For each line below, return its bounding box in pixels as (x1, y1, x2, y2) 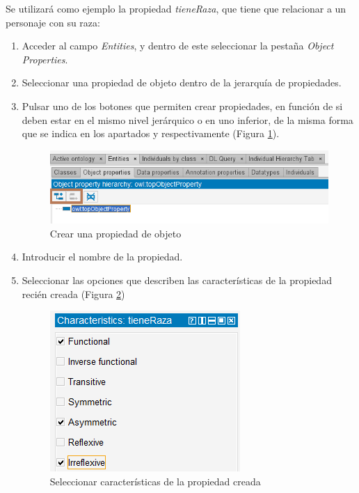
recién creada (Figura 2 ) (22, 286, 125, 301)
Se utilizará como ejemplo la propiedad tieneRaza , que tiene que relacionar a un (6, 1, 346, 15)
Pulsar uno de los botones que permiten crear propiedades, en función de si (22, 98, 343, 113)
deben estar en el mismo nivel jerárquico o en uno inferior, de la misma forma (22, 112, 353, 127)
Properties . (22, 52, 68, 66)
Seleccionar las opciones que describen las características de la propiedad (22, 272, 332, 287)
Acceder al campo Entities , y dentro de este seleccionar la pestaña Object (22, 38, 334, 53)
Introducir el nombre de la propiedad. (22, 249, 183, 264)
